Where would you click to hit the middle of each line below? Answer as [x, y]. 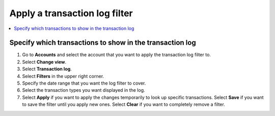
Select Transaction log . [47, 69]
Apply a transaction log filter [71, 13]
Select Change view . [44, 62]
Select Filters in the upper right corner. [63, 76]
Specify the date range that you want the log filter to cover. [84, 83]
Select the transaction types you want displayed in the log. [84, 90]
